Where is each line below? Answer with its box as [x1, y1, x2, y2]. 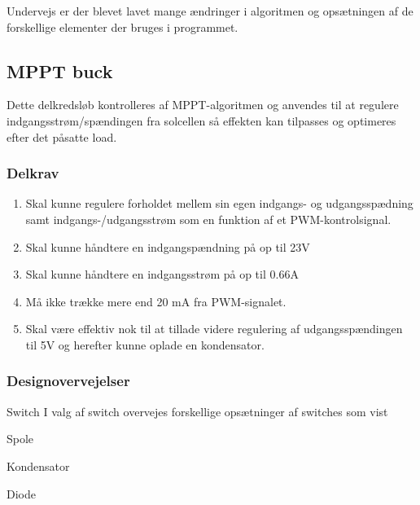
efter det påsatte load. [7, 128, 117, 145]
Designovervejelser [7, 371, 130, 391]
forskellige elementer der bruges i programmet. [7, 18, 238, 35]
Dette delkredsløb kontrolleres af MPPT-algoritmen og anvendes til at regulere [7, 96, 399, 113]
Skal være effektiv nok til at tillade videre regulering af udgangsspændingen [25, 320, 403, 337]
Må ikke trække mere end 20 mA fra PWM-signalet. [25, 292, 287, 310]
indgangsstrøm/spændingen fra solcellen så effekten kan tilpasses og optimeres [7, 112, 396, 129]
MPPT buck [7, 58, 113, 83]
